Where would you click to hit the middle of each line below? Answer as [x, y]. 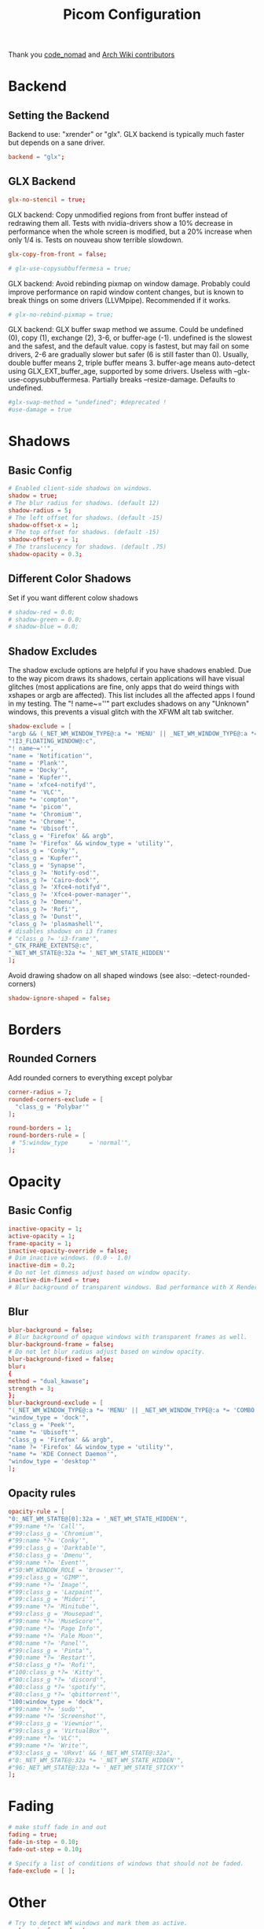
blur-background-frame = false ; [61, 1344]
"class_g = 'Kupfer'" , [45, 858]
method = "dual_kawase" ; [49, 1381]
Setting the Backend [59, 115]
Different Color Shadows [70, 579]
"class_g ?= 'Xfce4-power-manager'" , [70, 894]
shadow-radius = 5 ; [40, 510]
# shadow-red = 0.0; [42, 612]
